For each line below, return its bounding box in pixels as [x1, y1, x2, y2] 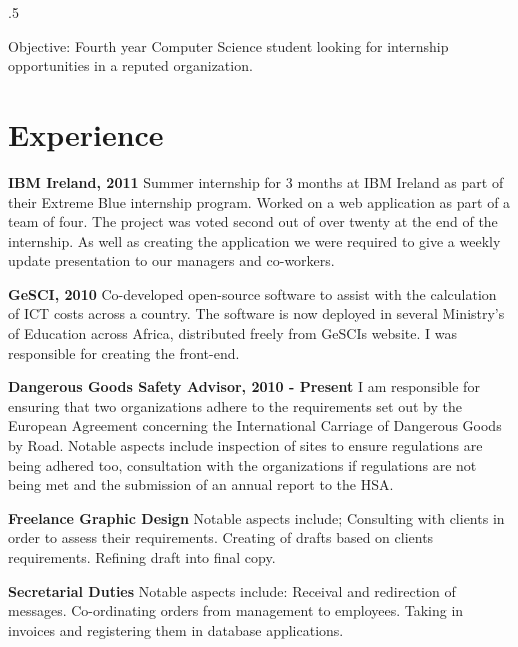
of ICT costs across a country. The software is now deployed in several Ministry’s [8, 303, 505, 324]
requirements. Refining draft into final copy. [8, 547, 276, 567]
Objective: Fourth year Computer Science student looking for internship [8, 35, 449, 56]
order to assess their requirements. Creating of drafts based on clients [8, 527, 434, 548]
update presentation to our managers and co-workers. [8, 250, 335, 271]
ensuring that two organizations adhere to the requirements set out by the [8, 395, 462, 416]
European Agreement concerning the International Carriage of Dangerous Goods [8, 415, 502, 436]
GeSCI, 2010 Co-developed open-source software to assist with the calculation [8, 283, 497, 304]
